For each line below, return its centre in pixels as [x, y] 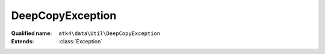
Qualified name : [32, 33]
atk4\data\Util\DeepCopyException [110, 33]
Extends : [23, 41]
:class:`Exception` [81, 41]
